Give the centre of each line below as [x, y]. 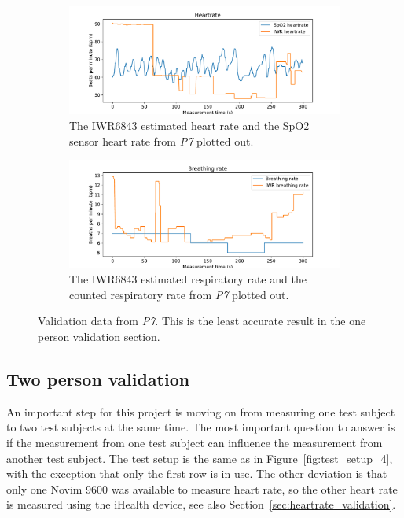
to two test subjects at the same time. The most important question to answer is [201, 427]
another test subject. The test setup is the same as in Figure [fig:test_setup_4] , [200, 458]
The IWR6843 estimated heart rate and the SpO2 [189, 125]
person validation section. [99, 336]
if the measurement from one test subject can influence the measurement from [195, 442]
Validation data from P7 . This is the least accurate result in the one [202, 321]
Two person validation [98, 378]
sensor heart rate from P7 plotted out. [162, 141]
